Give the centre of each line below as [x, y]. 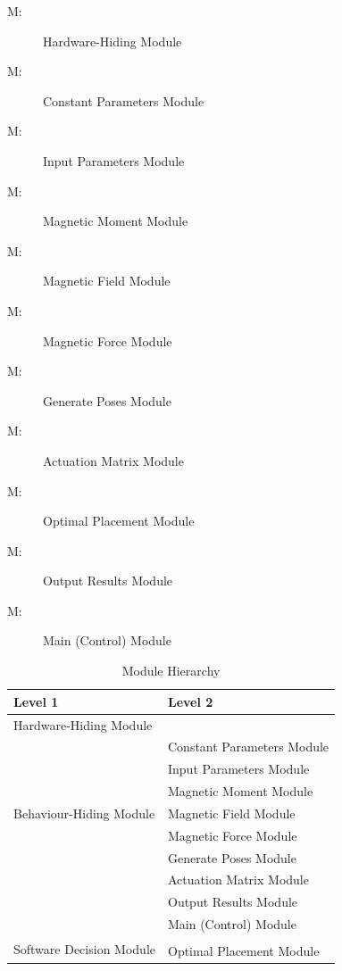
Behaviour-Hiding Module [84, 813]
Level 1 [36, 701]
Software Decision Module [84, 948]
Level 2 [190, 701]
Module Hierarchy [171, 671]
